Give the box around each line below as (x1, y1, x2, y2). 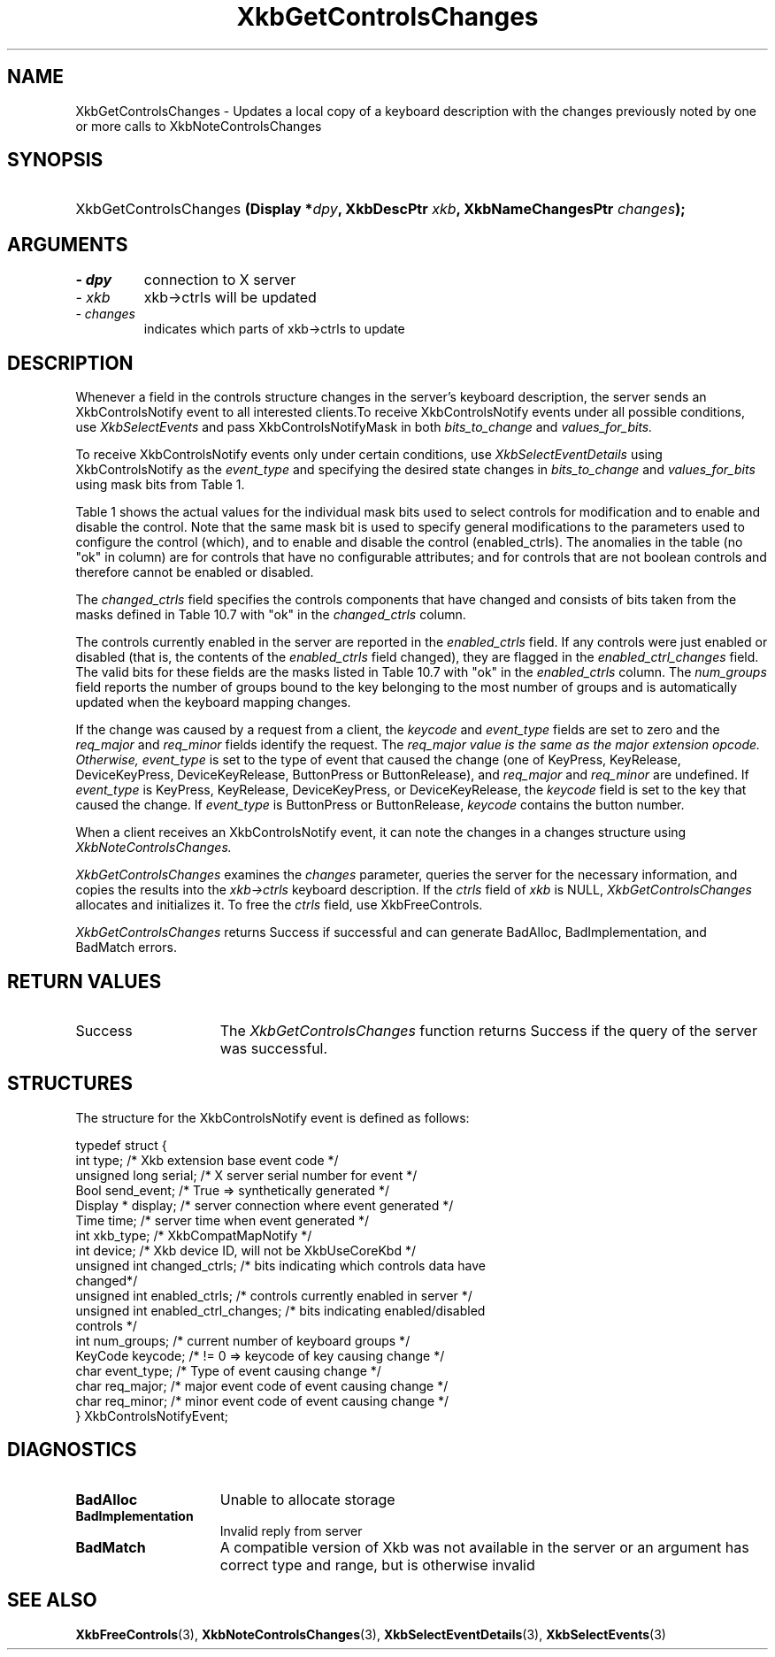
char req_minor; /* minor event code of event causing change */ (75, 1392, 449, 1408)
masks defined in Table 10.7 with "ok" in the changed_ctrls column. (75, 607, 466, 623)
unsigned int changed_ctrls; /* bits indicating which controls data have (75, 1257, 486, 1273)
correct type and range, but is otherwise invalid (219, 1555, 535, 1574)
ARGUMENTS (7, 233, 128, 256)
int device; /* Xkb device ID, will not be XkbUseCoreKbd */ (75, 1242, 416, 1258)
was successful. (219, 1039, 328, 1057)
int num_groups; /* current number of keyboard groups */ (75, 1332, 411, 1348)
